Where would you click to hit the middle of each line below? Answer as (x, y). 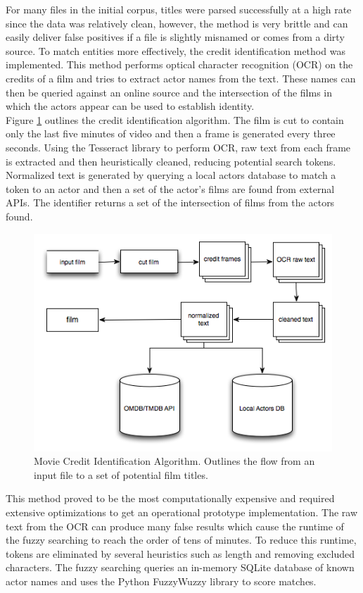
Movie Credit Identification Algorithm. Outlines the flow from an (174, 461)
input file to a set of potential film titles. (121, 474)
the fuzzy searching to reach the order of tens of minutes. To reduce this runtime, (181, 540)
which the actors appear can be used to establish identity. (130, 106)
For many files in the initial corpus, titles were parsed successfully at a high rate (179, 9)
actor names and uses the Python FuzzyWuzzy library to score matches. (161, 581)
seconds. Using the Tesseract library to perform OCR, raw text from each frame (178, 147)
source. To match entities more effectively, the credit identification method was (176, 50)
